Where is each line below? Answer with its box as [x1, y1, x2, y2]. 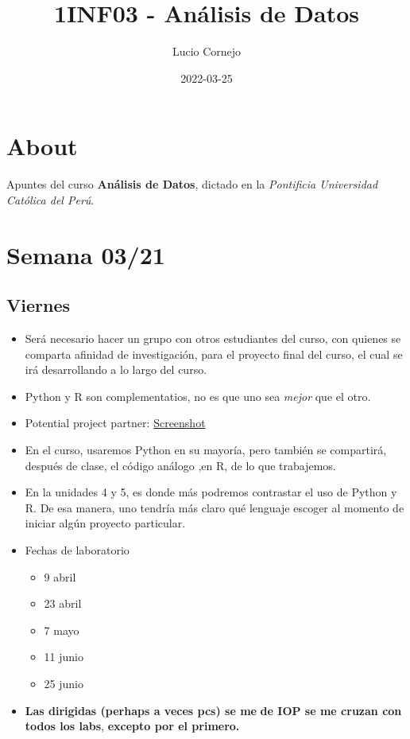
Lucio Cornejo [172, 43, 242, 60]
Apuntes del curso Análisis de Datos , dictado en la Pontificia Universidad [6, 176, 378, 193]
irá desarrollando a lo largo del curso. [25, 361, 207, 378]
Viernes [6, 293, 70, 317]
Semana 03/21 [6, 238, 165, 270]
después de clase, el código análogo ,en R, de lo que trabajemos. [25, 457, 336, 473]
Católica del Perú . [6, 191, 95, 208]
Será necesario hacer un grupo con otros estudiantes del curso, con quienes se [25, 330, 401, 347]
